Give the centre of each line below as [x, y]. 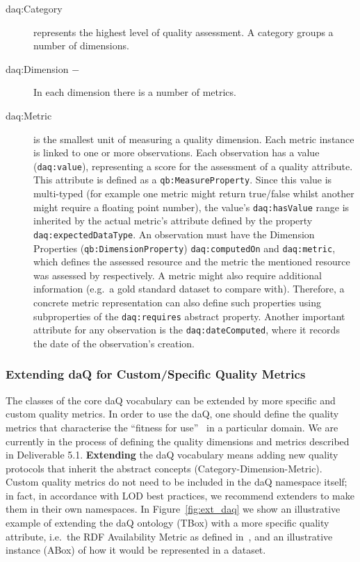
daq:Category [34, 8]
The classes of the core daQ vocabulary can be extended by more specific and [171, 400]
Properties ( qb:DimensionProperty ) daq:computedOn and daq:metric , [185, 248]
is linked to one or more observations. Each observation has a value [177, 152]
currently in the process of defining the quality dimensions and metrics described [178, 441]
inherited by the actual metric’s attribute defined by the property [173, 221]
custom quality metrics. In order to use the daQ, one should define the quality [172, 414]
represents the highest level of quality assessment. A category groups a [183, 32]
